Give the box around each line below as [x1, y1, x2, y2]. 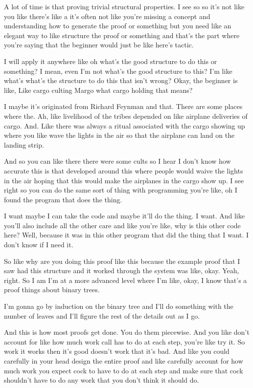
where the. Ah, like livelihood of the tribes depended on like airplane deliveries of [4, 110, 248, 121]
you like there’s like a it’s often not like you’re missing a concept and [4, 11, 210, 21]
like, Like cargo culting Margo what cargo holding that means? [4, 85, 193, 95]
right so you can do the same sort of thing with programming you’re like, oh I [4, 185, 237, 195]
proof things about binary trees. [4, 284, 100, 295]
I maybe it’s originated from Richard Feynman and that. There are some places [4, 101, 243, 111]
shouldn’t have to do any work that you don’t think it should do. [4, 375, 199, 385]
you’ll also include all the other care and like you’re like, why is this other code [4, 220, 241, 230]
